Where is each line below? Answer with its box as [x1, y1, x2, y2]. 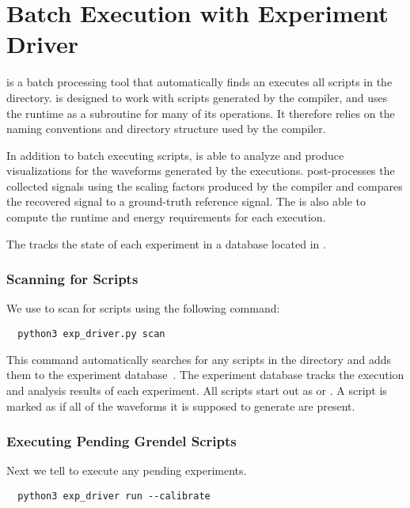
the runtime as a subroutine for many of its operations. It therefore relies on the [6, 104, 395, 121]
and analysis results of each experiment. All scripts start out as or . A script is [6, 381, 387, 398]
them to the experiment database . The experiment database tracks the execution [6, 366, 404, 383]
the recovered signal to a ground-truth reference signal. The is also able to [6, 193, 366, 210]
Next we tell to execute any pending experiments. [6, 462, 247, 479]
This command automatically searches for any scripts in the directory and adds [6, 351, 391, 367]
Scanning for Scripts [6, 269, 139, 289]
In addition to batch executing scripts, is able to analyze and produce [6, 146, 344, 163]
